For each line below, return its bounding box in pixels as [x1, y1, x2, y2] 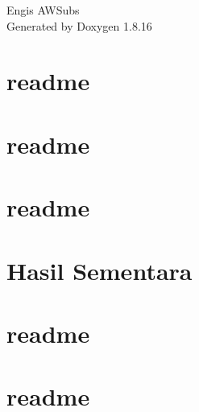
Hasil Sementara [6, 253, 193, 286]
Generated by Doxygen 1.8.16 [6, 17, 152, 34]
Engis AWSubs [6, 2, 80, 18]
